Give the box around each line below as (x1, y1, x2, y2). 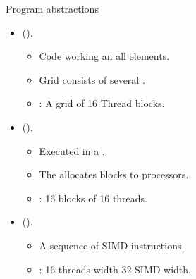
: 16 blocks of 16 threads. (39, 190, 148, 205)
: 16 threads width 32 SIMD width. (39, 261, 191, 276)
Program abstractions (6, 1, 99, 15)
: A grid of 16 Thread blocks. (39, 96, 165, 111)
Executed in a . (39, 143, 105, 158)
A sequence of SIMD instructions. (39, 237, 185, 252)
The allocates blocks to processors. (39, 167, 189, 182)
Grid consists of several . (39, 72, 145, 87)
